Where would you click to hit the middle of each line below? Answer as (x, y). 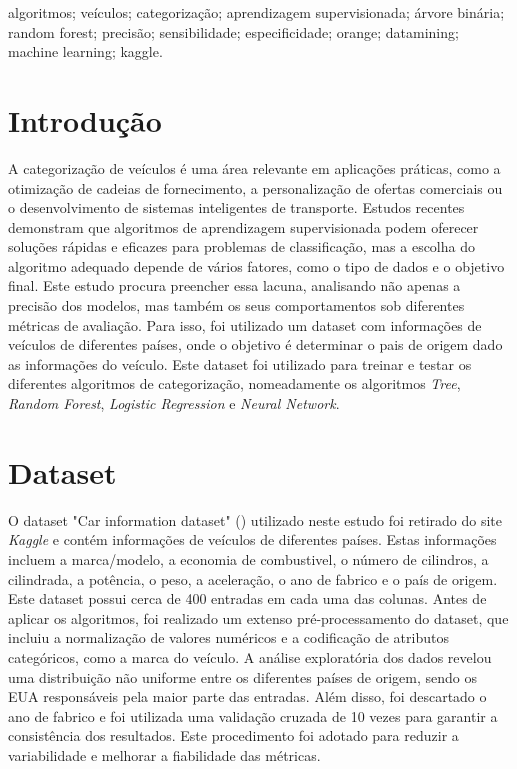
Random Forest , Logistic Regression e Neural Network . (174, 403)
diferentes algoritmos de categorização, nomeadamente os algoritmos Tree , (234, 383)
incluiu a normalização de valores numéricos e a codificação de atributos (228, 637)
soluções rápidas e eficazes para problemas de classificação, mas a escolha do (241, 246)
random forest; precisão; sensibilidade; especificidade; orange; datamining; (233, 31)
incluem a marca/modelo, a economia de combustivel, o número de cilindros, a (248, 558)
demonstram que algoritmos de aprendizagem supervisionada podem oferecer (243, 226)
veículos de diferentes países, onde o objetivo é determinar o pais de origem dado (255, 344)
